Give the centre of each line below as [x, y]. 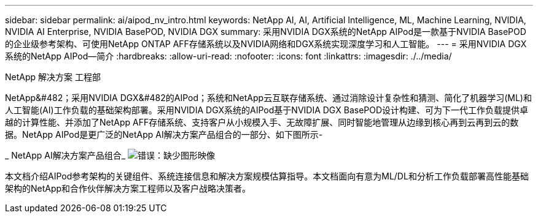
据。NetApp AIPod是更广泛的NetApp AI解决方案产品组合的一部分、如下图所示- [164, 134]
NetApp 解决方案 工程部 [53, 77]
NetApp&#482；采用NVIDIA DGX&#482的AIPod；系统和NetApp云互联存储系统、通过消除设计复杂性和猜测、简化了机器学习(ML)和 [268, 98]
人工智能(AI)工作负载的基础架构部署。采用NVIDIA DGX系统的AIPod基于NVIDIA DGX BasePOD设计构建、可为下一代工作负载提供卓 [267, 110]
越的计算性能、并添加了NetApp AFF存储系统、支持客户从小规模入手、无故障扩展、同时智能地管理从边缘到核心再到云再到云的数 [262, 122]
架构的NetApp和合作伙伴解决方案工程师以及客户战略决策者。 [128, 188]
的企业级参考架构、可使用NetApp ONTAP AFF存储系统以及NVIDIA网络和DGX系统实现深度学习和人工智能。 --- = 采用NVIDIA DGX [266, 44]
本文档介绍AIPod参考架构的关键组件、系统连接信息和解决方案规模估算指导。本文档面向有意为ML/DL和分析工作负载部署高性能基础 [267, 176]
